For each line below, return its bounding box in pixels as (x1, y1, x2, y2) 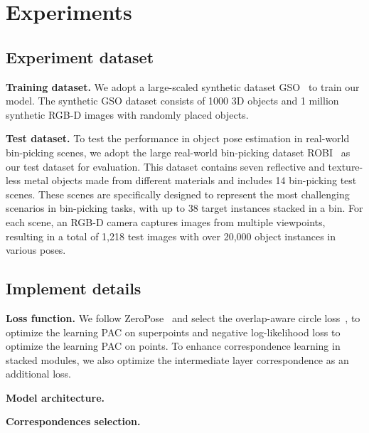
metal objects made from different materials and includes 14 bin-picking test (23, 173, 357, 188)
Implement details (6, 277, 141, 299)
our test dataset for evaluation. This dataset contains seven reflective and (6, 159, 325, 173)
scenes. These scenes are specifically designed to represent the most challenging (6, 186, 350, 201)
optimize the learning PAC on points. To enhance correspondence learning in (6, 338, 341, 353)
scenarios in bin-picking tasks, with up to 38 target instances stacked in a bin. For (6, 201, 363, 215)
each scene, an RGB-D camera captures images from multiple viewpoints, (6, 214, 326, 229)
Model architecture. (6, 390, 105, 405)
